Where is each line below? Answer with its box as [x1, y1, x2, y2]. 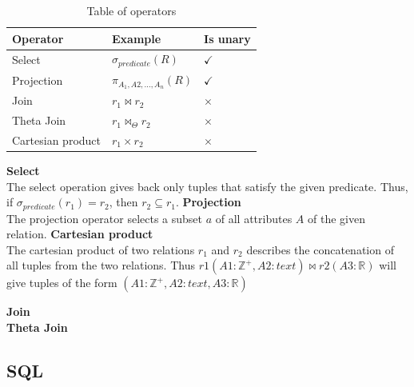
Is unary [204, 30, 251, 46]
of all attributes [215, 209, 293, 226]
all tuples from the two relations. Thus [6, 257, 195, 273]
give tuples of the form [6, 274, 117, 291]
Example [112, 30, 161, 46]
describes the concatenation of [246, 241, 394, 257]
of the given [307, 209, 365, 226]
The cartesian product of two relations [6, 241, 195, 257]
